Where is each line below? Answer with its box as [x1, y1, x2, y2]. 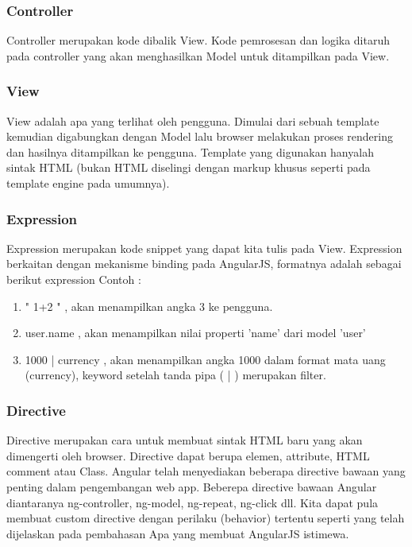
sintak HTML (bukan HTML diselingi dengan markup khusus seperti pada [6, 159, 371, 176]
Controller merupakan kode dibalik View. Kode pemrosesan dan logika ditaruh [6, 32, 391, 48]
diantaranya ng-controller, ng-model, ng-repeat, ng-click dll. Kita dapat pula [6, 494, 379, 510]
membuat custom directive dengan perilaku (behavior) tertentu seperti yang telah [6, 510, 405, 526]
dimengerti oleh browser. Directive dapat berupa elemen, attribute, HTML [6, 447, 370, 464]
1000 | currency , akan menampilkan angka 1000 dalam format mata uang [25, 351, 386, 367]
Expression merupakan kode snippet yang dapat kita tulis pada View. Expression [6, 239, 402, 256]
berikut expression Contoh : [6, 271, 141, 287]
